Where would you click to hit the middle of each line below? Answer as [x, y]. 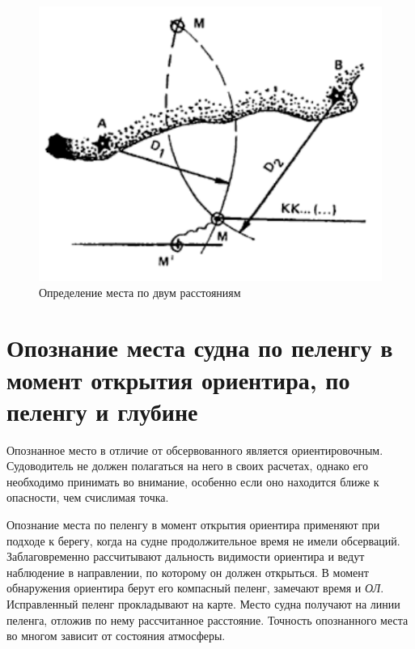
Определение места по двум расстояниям [140, 292]
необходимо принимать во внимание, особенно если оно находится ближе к [193, 481]
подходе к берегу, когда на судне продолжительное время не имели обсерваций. [203, 540]
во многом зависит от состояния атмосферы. [116, 636]
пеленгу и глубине [102, 411]
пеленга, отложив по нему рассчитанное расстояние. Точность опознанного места [207, 619]
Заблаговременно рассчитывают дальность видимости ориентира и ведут [186, 556]
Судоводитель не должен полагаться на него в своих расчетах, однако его [187, 466]
